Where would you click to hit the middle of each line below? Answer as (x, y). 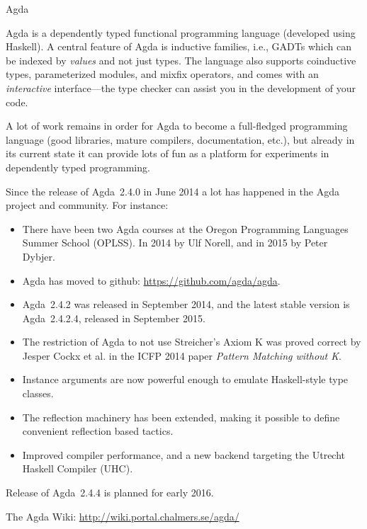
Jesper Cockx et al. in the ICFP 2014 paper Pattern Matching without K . (182, 355)
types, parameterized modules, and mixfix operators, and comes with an (162, 74)
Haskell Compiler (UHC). (78, 468)
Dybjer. (39, 256)
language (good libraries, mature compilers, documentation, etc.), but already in (180, 139)
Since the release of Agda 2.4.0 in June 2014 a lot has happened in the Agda (173, 191)
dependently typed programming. (78, 167)
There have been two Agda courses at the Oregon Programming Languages (185, 228)
